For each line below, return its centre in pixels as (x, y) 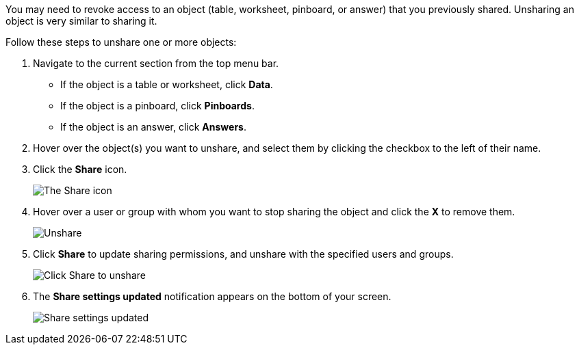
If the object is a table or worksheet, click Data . (167, 84)
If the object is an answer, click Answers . (153, 127)
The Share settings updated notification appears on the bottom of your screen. (212, 296)
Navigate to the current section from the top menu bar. (156, 63)
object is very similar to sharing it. (81, 21)
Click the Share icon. (80, 169)
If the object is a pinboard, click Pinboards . (157, 106)
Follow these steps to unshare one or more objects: (121, 42)
